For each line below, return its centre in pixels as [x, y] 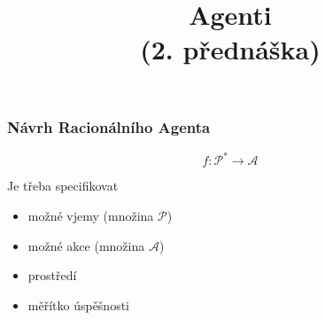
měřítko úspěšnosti [79, 304]
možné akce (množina [86, 245]
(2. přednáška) [230, 49]
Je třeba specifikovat [63, 186]
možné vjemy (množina [91, 215]
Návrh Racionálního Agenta [109, 126]
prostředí [52, 275]
